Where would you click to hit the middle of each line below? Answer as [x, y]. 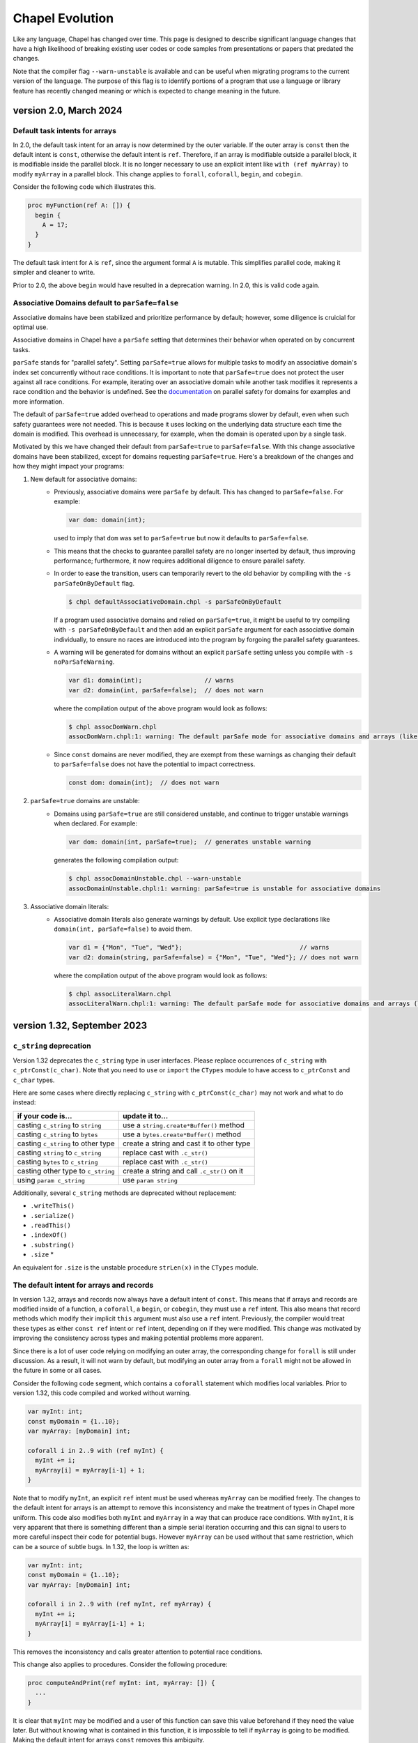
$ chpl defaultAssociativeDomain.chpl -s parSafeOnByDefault [175, 602]
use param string [150, 1180]
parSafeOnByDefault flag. [94, 583]
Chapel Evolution [63, 18]
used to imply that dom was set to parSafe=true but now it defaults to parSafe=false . [181, 538]
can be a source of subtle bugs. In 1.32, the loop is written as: [101, 1546]
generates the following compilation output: [116, 860]
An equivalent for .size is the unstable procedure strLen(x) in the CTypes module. [136, 1267]
